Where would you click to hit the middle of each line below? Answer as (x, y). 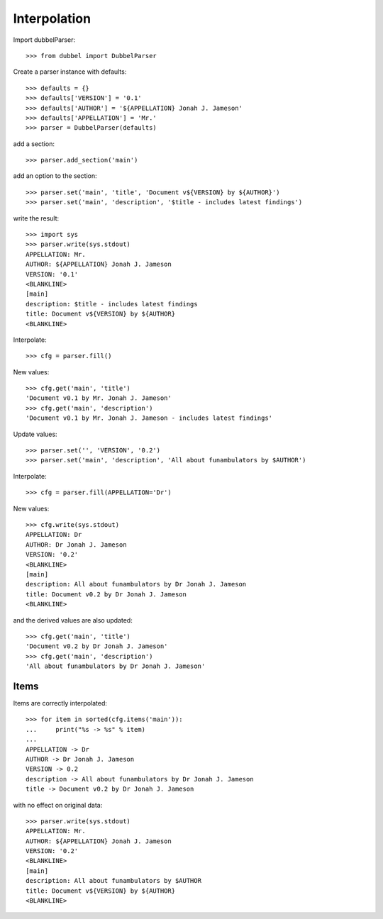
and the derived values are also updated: (73, 620)
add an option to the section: (55, 176)
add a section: (34, 144)
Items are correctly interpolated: (60, 703)
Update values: (35, 434)
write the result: (36, 218)
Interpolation (52, 18)
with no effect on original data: (58, 805)
